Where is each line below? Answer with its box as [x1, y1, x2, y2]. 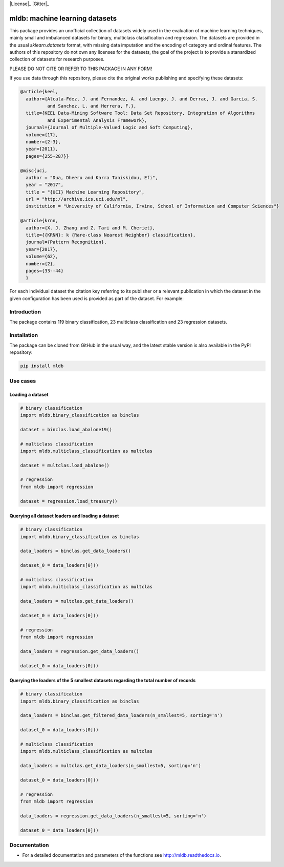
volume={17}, [26, 132, 58, 138]
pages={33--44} [26, 268, 64, 273]
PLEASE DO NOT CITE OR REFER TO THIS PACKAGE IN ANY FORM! [9, 66, 152, 72]
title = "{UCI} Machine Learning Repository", [26, 189, 145, 195]
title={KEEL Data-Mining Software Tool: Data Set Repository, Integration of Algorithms [26, 110, 255, 116]
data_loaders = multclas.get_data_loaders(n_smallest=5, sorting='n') [20, 763, 202, 769]
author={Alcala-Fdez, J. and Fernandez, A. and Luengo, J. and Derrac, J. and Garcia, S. [26, 96, 258, 102]
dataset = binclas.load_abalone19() [20, 427, 113, 432]
